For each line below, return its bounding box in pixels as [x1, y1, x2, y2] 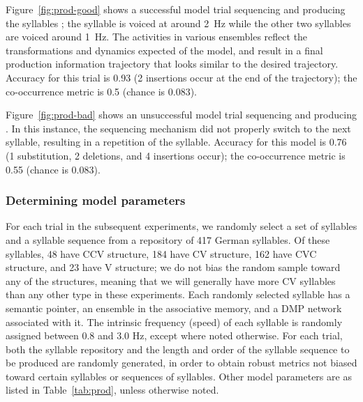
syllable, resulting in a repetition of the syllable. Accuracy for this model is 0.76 [6, 134, 347, 149]
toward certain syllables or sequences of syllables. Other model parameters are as [6, 369, 352, 383]
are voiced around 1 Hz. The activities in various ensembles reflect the [6, 29, 308, 44]
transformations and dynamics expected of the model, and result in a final [6, 42, 323, 57]
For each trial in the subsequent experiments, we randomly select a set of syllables [6, 219, 357, 233]
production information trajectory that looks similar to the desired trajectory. [6, 56, 339, 71]
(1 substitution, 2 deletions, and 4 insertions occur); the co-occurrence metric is [6, 148, 346, 162]
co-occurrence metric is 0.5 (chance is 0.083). [6, 84, 197, 98]
